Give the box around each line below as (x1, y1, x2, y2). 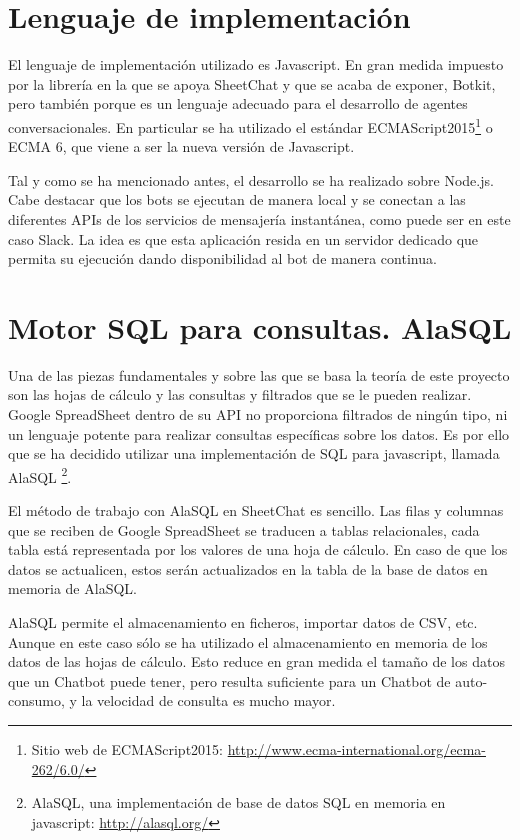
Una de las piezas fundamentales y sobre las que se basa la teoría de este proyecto (8, 364, 510, 385)
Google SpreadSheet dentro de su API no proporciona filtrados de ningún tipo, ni (8, 404, 508, 425)
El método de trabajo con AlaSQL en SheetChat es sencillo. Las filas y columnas (8, 500, 504, 521)
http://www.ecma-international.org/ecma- (227, 739, 486, 759)
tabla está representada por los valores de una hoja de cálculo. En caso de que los (8, 539, 508, 560)
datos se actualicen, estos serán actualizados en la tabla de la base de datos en (8, 558, 488, 579)
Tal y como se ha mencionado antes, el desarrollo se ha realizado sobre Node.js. (8, 169, 494, 190)
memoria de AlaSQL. (8, 578, 137, 599)
